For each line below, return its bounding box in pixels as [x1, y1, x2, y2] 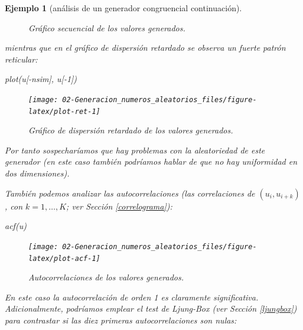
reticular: [5, 53, 38, 65]
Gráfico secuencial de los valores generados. [28, 21, 185, 34]
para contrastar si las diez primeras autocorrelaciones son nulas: [5, 313, 237, 326]
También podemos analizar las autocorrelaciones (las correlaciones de [5, 187, 255, 199]
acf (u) [5, 220, 27, 232]
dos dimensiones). [5, 167, 70, 179]
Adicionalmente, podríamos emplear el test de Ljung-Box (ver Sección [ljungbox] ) [5, 302, 297, 315]
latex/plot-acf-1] [28, 254, 100, 263]
